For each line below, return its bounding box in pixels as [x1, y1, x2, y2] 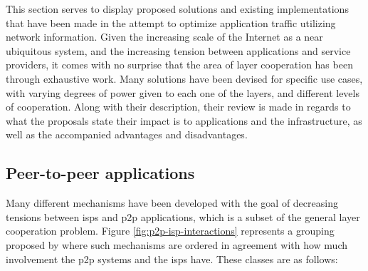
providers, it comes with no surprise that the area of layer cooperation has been [6, 57, 353, 72]
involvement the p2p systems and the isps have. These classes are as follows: [6, 251, 338, 266]
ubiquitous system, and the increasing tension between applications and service [6, 43, 351, 58]
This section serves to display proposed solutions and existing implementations [6, 1, 349, 16]
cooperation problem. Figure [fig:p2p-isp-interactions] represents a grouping [6, 223, 335, 238]
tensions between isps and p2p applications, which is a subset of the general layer [6, 209, 360, 224]
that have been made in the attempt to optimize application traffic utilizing [6, 15, 336, 30]
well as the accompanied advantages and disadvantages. [6, 127, 248, 142]
